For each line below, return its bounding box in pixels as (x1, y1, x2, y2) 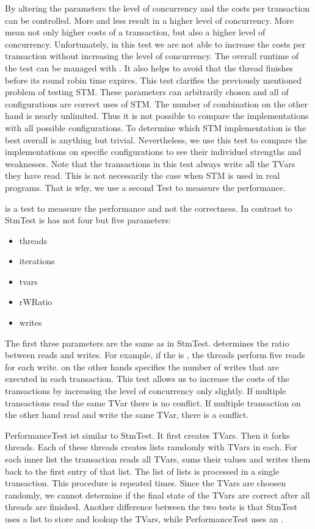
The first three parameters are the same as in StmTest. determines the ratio (5, 336, 289, 349)
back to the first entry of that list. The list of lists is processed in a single (5, 464, 280, 477)
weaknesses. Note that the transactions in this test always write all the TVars (5, 157, 295, 170)
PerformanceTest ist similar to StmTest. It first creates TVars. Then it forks (5, 428, 290, 441)
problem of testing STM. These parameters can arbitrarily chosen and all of (5, 85, 289, 98)
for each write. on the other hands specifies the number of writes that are (5, 360, 279, 373)
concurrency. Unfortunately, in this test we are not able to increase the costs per (5, 37, 306, 50)
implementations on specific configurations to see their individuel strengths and (5, 145, 302, 158)
